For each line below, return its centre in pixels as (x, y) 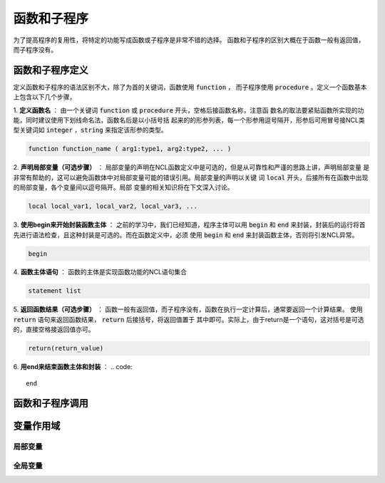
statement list (55, 291)
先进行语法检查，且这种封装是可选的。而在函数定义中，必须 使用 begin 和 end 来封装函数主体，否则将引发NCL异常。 (186, 234)
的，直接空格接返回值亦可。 (54, 329)
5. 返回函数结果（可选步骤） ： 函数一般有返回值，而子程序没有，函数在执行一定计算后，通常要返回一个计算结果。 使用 (188, 309)
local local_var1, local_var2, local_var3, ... (113, 206)
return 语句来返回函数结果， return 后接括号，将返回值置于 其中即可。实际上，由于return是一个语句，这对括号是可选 (189, 319)
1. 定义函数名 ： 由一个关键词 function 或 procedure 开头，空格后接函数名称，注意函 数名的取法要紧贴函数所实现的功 (189, 110)
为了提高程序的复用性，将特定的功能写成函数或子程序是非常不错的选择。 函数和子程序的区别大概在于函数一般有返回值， (189, 40)
